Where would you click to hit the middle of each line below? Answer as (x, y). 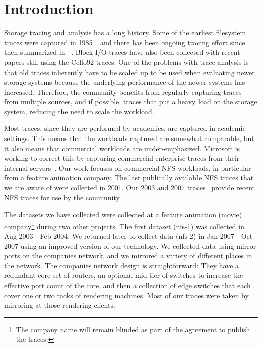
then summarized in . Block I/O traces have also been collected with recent (122, 52)
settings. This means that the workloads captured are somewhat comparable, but (129, 138)
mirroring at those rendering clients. (60, 305)
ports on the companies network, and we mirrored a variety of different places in (128, 256)
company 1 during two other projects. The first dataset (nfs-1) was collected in (124, 225)
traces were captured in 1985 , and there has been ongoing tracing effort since (125, 42)
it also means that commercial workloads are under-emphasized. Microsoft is (122, 148)
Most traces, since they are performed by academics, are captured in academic (125, 128)
